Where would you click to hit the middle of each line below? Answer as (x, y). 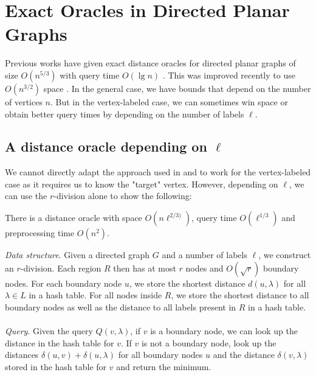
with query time (90, 75)
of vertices (24, 101)
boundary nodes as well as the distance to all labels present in (121, 307)
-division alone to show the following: (123, 196)
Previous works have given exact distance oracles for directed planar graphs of (150, 63)
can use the (26, 196)
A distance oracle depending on (106, 146)
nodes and (204, 268)
